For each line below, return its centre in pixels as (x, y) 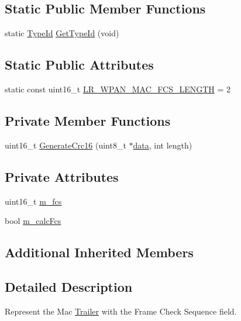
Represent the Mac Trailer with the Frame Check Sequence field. (121, 311)
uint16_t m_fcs (33, 201)
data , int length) (163, 145)
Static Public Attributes (79, 65)
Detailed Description (69, 286)
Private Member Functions (88, 120)
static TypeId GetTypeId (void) (62, 33)
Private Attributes (62, 176)
